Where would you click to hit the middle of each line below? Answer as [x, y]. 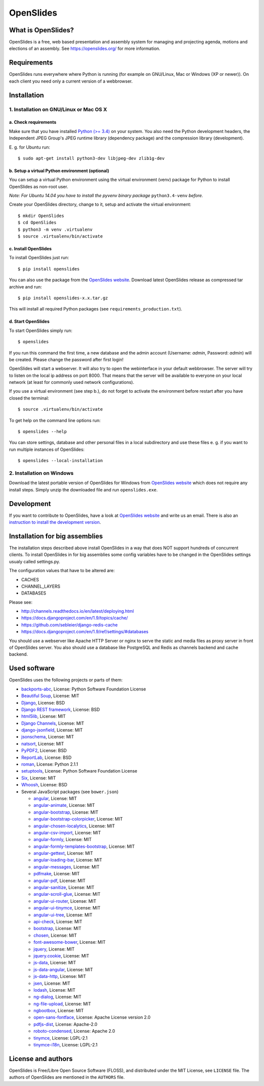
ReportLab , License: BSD [46, 757]
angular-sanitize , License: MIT [64, 887]
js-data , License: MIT [55, 963]
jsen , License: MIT [52, 983]
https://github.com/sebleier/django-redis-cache [69, 625]
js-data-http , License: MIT [60, 976]
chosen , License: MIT [55, 935]
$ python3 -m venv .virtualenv [55, 229]
